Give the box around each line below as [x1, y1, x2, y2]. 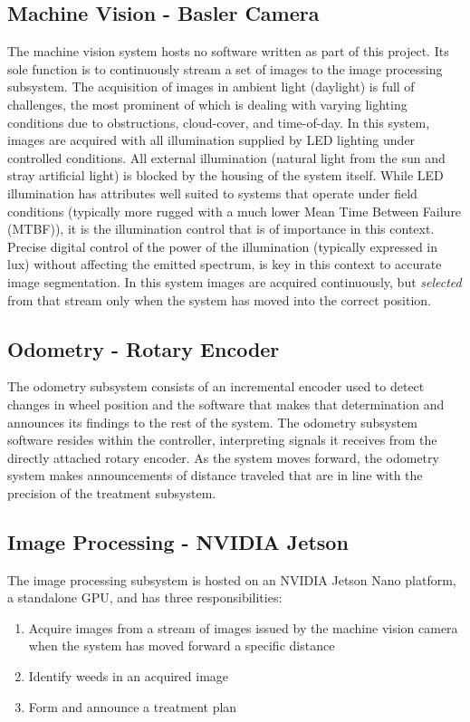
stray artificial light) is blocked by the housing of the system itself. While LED [7, 166, 444, 185]
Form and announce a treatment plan [28, 697, 237, 716]
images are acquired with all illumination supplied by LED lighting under [7, 130, 416, 149]
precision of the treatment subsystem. [7, 483, 216, 502]
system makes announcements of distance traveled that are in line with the [7, 466, 423, 485]
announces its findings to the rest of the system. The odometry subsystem [7, 412, 418, 431]
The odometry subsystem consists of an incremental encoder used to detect [7, 377, 425, 396]
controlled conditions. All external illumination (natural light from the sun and [7, 148, 446, 167]
